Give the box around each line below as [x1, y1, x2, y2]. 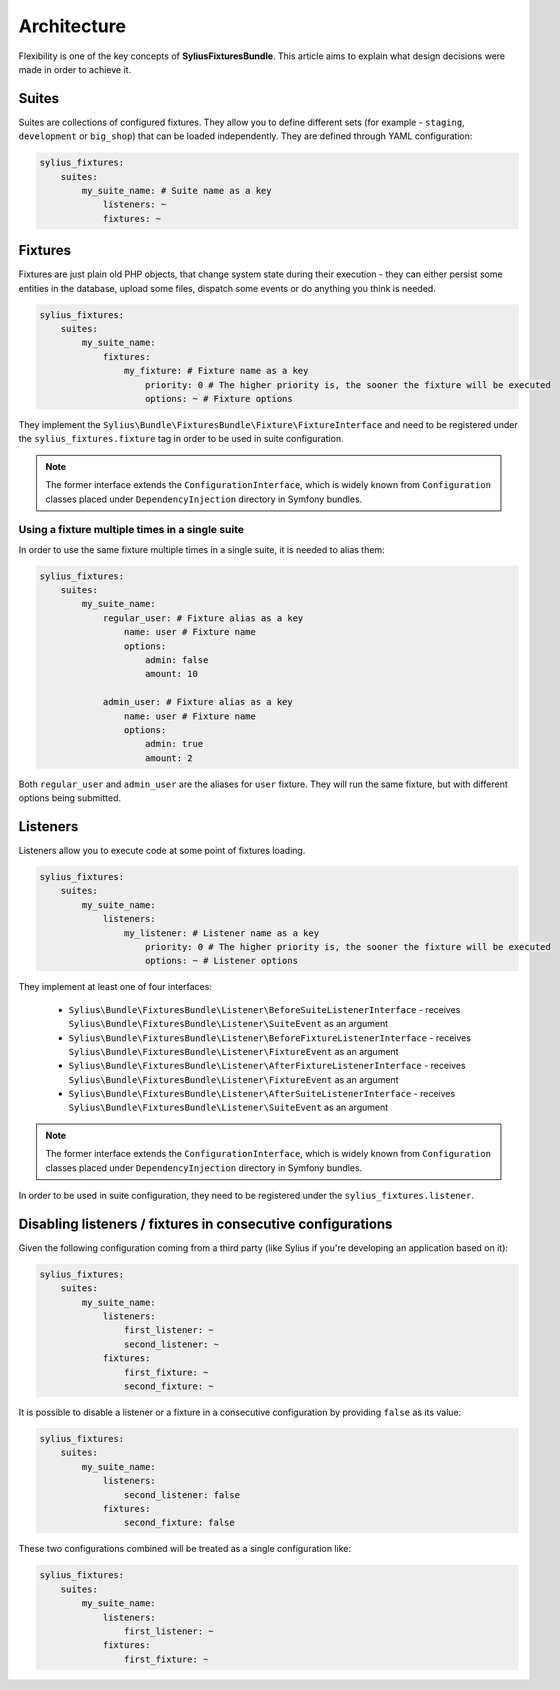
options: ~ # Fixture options [145, 393, 294, 404]
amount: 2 [145, 752, 194, 764]
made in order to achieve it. [18, 63, 132, 75]
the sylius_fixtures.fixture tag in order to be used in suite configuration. [18, 433, 344, 445]
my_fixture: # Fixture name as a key [123, 365, 309, 377]
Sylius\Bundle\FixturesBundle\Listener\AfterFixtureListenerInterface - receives [68, 1060, 466, 1072]
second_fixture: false [123, 1517, 235, 1529]
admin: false [145, 655, 209, 666]
